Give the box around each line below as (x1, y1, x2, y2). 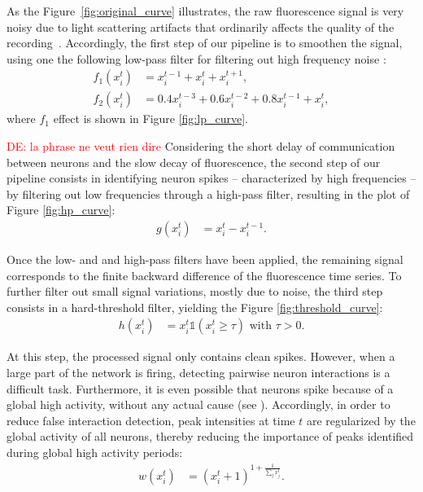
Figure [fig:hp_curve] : (7, 201, 116, 218)
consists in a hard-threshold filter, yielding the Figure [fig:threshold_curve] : (7, 298, 383, 315)
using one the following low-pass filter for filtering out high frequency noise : (7, 50, 386, 67)
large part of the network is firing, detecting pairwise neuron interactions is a (7, 364, 390, 381)
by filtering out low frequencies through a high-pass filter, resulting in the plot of (7, 185, 410, 202)
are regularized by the (306, 411, 416, 428)
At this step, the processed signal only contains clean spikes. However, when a (7, 348, 395, 365)
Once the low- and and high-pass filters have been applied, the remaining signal (7, 251, 403, 268)
